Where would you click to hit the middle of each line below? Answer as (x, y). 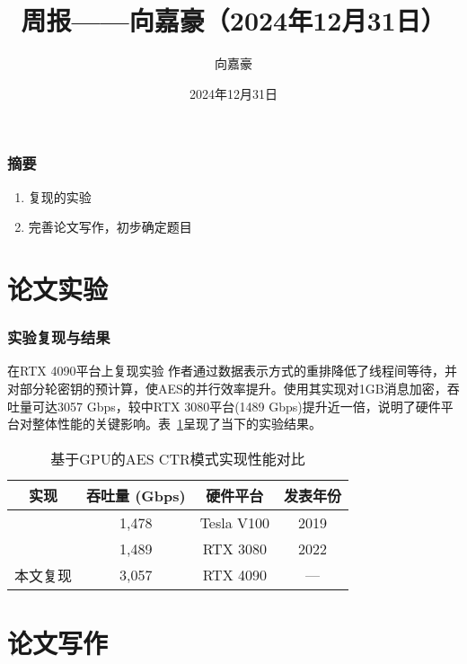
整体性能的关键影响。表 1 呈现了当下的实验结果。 (176, 424)
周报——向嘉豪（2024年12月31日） (233, 20)
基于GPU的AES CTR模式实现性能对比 (178, 458)
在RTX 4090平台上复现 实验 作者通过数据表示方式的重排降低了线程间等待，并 (233, 371)
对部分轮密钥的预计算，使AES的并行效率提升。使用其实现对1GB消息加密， (227, 388)
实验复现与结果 (59, 337)
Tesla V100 (235, 522)
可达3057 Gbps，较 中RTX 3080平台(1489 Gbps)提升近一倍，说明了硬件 (236, 406)
